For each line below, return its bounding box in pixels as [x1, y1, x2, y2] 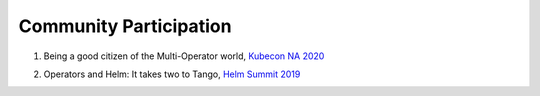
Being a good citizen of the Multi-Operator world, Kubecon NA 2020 [43, 50, 325, 62]
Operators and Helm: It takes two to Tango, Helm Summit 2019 [43, 68, 301, 80]
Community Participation [18, 15, 232, 37]
